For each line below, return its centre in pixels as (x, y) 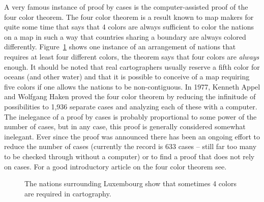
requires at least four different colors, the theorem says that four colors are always (132, 56)
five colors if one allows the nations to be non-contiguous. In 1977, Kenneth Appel (132, 86)
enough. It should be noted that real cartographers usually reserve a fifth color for (132, 66)
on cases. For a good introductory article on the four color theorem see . (115, 166)
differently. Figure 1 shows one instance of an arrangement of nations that (120, 47)
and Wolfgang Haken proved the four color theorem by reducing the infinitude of (130, 96)
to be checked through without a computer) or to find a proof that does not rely (129, 156)
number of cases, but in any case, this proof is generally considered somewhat (125, 126)
